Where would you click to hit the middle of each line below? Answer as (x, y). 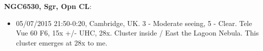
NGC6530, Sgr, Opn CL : (48, 6)
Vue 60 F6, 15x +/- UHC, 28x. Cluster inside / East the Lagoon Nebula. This (137, 33)
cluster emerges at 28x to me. (62, 42)
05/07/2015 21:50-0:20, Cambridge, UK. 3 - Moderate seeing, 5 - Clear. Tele (134, 23)
